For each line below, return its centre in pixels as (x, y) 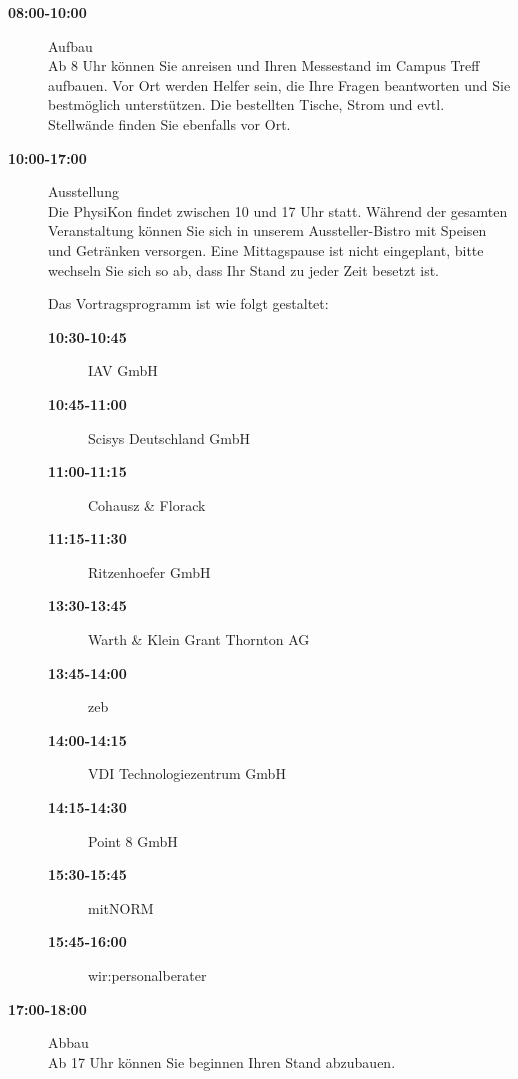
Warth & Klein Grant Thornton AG (199, 639)
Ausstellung (83, 191)
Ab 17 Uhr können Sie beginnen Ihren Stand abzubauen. (222, 1061)
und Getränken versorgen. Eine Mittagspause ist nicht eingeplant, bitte (266, 249)
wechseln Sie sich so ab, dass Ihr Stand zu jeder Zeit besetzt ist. (244, 269)
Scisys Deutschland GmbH (169, 437)
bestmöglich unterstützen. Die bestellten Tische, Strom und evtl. (246, 104)
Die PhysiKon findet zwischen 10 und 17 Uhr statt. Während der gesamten (278, 210)
